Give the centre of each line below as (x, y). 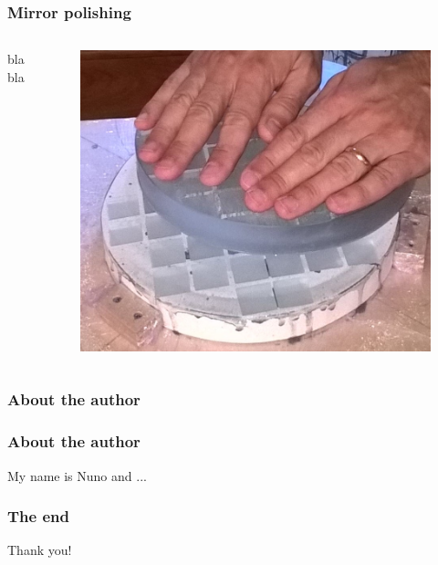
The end (38, 516)
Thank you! (40, 550)
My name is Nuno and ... (77, 475)
